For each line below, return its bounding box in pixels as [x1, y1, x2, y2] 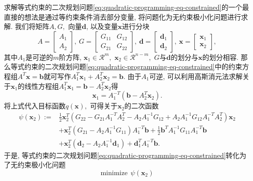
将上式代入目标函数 [4, 101, 66, 111]
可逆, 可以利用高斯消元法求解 [149, 71, 243, 81]
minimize [100, 170, 128, 177]
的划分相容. [202, 52, 239, 62]
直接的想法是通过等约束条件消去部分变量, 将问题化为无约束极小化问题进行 [4, 11, 241, 22]
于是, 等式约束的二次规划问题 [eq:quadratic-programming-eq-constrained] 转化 [4, 150, 240, 160]
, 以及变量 [86, 21, 118, 31]
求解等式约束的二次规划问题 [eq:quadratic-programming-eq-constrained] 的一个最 [4, 2, 249, 12]
